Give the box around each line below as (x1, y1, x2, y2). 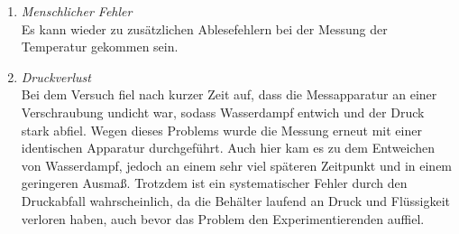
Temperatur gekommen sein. (21, 37, 179, 56)
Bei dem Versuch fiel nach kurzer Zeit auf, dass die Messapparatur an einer (21, 85, 437, 104)
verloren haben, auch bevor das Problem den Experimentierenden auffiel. (21, 209, 425, 228)
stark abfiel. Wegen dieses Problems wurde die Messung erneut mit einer (21, 120, 422, 139)
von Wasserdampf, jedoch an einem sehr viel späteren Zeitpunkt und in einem (21, 155, 453, 174)
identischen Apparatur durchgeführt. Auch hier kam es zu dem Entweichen (21, 138, 436, 157)
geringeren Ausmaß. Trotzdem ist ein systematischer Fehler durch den (21, 173, 408, 192)
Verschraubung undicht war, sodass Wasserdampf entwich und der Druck (21, 102, 425, 121)
